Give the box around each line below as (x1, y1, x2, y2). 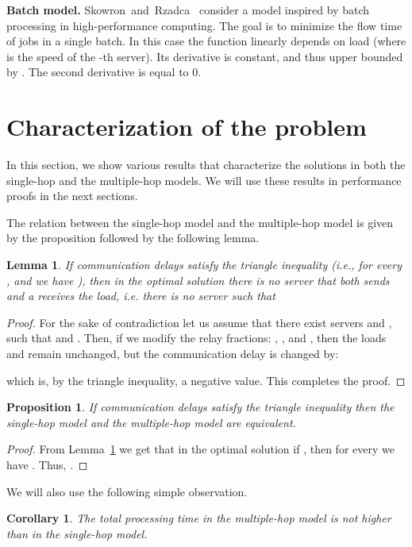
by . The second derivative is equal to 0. (6, 64, 202, 80)
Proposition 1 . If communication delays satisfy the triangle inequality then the (6, 399, 395, 415)
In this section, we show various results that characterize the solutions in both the (6, 156, 406, 173)
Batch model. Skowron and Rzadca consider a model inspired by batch (6, 2, 370, 17)
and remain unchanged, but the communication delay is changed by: (6, 345, 339, 362)
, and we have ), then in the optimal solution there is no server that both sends (6, 272, 390, 288)
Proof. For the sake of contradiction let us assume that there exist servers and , (6, 314, 392, 330)
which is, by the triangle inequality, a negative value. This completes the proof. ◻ (6, 372, 406, 388)
